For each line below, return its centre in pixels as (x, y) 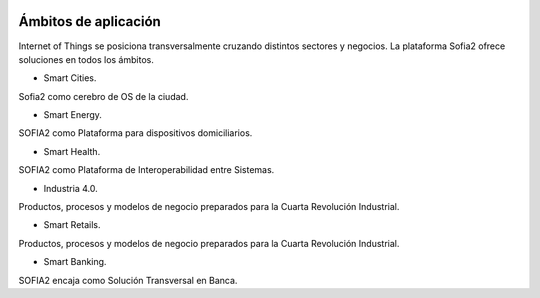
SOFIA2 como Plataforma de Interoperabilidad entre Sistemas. (146, 170)
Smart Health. (72, 151)
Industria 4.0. (71, 188)
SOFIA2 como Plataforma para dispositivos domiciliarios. (135, 133)
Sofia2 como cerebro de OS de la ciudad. (103, 96)
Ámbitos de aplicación (90, 21)
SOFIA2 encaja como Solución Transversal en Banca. (128, 280)
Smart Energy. (72, 115)
